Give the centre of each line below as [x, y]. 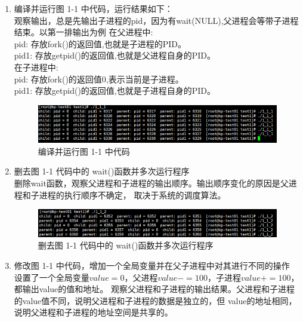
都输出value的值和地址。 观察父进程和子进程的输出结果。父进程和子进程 [154, 289]
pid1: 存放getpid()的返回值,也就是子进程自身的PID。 [115, 91]
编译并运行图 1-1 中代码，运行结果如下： [93, 8]
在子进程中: [36, 67]
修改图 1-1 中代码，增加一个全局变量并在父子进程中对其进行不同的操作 [152, 265]
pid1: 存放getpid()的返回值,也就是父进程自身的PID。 [115, 55]
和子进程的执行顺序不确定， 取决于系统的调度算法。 [124, 194]
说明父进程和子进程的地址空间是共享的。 [93, 312]
